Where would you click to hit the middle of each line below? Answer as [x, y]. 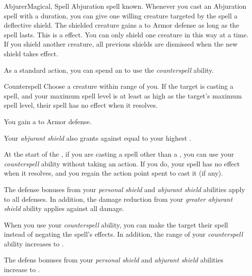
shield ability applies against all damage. [64, 208]
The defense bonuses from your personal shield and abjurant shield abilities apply [125, 189]
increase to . [22, 269]
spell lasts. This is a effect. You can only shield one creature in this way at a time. [126, 34]
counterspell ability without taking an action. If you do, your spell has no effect [122, 163]
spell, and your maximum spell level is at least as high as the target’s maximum [123, 95]
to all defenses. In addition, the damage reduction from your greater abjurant [118, 199]
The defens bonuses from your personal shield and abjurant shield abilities [114, 260]
